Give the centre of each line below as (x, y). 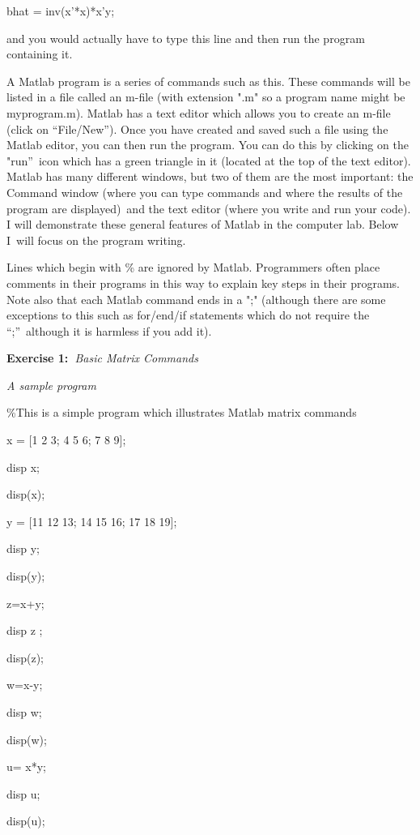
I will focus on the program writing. (96, 240)
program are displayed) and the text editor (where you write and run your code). (209, 208)
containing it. (40, 54)
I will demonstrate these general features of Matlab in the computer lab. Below (203, 224)
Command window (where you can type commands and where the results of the (205, 192)
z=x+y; (25, 603)
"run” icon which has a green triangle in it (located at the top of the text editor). (209, 160)
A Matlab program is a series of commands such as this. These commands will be (208, 81)
